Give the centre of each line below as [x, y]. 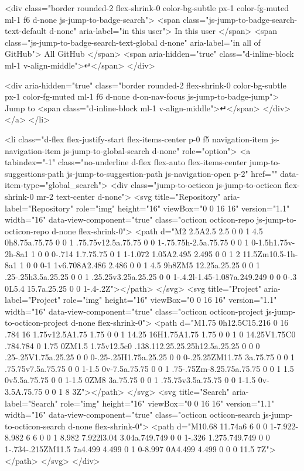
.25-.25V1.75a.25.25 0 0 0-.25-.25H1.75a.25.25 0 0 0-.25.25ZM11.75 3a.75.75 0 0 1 [150, 357]
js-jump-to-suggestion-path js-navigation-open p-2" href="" [172, 173]
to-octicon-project [37, 322]
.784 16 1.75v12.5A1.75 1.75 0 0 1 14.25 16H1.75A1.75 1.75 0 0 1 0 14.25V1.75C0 [150, 334]
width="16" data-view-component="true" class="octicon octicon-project [134, 311]
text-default [26, 31]
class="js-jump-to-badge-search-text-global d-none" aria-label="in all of [133, 42]
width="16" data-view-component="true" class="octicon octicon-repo [129, 219]
